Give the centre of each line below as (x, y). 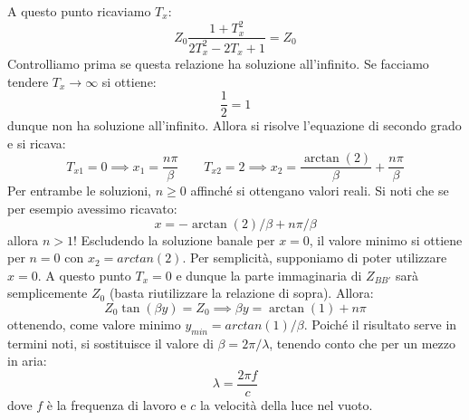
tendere (28, 81)
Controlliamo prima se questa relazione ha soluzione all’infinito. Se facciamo (218, 63)
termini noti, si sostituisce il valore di (110, 343)
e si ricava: (37, 143)
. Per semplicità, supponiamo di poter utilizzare (315, 258)
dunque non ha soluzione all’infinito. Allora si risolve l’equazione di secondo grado (234, 125)
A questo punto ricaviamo (79, 11)
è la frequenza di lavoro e (116, 405)
